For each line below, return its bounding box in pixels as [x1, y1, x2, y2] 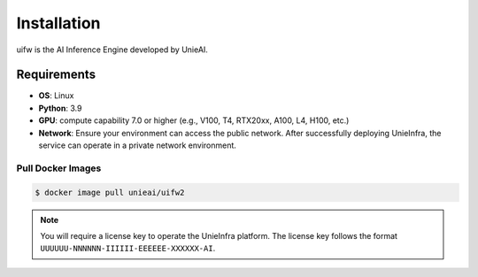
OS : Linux [38, 90, 74, 101]
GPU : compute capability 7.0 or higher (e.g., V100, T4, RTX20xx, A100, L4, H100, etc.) [38, 115, 350, 126]
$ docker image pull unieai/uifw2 [35, 187, 185, 197]
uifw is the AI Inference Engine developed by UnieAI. [16, 44, 208, 55]
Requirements [16, 67, 96, 82]
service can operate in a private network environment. [38, 140, 236, 150]
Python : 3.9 [38, 103, 82, 113]
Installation [16, 13, 101, 33]
